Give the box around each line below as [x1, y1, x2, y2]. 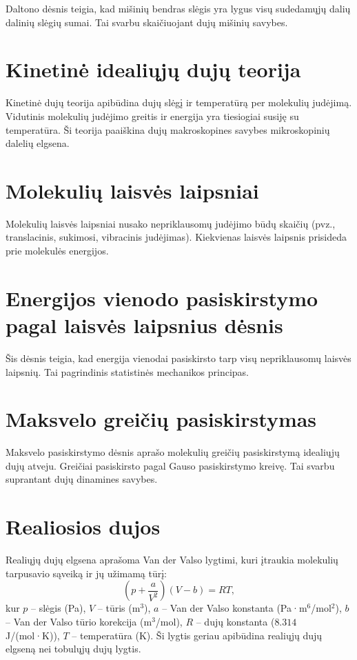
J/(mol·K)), [6, 628, 60, 642]
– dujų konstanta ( [196, 614, 275, 628]
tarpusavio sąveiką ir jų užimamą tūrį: [6, 566, 167, 580]
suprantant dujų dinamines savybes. [6, 472, 158, 486]
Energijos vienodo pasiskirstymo [6, 283, 318, 312]
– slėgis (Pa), [31, 601, 86, 615]
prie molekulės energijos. [6, 243, 109, 257]
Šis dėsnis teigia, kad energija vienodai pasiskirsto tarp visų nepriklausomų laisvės [6, 350, 351, 365]
